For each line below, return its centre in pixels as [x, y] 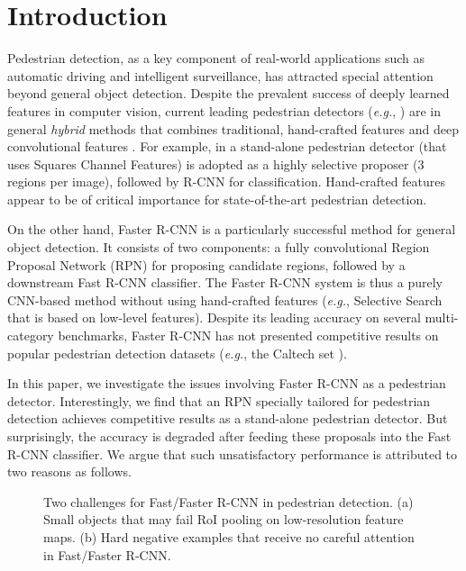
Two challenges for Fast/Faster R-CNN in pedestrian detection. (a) [228, 501]
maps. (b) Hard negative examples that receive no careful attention [229, 536]
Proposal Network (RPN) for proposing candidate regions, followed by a [206, 264]
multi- [442, 317]
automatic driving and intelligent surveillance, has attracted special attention [220, 75]
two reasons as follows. [69, 471]
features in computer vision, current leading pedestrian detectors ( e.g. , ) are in [224, 110]
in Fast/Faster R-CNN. [107, 554]
